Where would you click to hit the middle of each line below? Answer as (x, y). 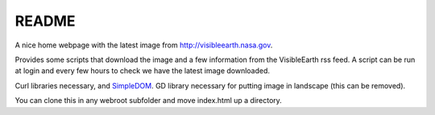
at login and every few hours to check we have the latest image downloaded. (142, 71)
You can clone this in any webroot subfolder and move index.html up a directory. (148, 101)
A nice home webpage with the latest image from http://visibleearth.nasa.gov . (144, 45)
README (45, 21)
